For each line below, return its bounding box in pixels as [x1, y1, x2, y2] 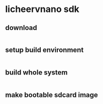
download [5, 23, 37, 32]
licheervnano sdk [5, 3, 79, 15]
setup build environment [5, 46, 84, 54]
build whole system [5, 68, 68, 77]
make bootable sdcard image [5, 91, 98, 99]
